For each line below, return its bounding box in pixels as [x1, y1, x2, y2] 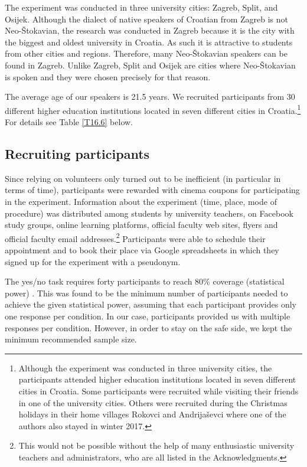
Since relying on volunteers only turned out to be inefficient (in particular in [5, 172, 281, 184]
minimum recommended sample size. [5, 333, 137, 345]
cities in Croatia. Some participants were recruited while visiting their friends [18, 384, 299, 397]
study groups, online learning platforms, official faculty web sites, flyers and [5, 218, 278, 231]
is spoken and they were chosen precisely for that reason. [5, 70, 211, 83]
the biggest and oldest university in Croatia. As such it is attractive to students [5, 35, 293, 48]
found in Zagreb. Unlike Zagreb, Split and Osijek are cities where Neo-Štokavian [5, 58, 296, 71]
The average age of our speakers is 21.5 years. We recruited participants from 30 [5, 90, 295, 103]
